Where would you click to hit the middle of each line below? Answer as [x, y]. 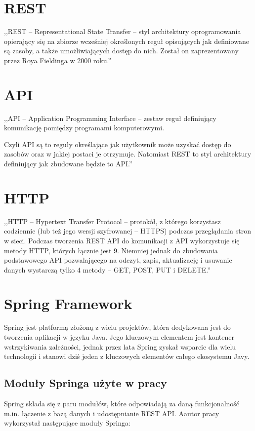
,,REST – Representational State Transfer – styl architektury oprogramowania [123, 31]
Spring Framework [68, 303]
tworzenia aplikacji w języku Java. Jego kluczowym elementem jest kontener [119, 337]
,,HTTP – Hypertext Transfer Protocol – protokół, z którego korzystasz [112, 221]
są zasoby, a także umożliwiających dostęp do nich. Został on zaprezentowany [121, 51]
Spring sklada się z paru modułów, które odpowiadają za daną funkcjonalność [122, 403]
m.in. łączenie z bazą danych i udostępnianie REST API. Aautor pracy [112, 413]
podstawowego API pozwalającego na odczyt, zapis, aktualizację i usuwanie [118, 260]
